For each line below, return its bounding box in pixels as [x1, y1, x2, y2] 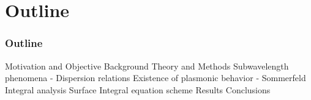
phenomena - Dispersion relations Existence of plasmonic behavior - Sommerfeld [5, 71, 306, 84]
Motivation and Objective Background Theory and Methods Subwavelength [5, 59, 289, 72]
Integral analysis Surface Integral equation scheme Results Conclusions [5, 83, 271, 96]
